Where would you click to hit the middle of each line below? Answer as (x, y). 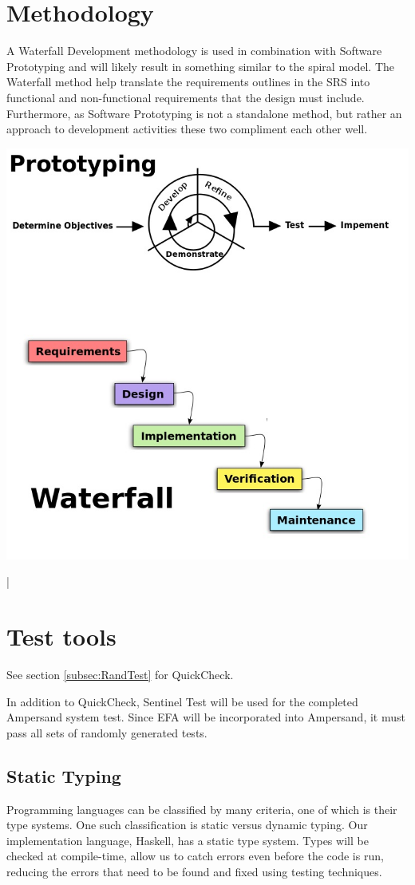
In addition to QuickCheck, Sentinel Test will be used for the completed (182, 701)
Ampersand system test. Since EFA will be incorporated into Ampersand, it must (206, 717)
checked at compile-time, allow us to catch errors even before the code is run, (195, 856)
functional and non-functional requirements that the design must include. (186, 97)
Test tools (61, 636)
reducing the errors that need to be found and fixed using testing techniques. (194, 872)
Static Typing (64, 775)
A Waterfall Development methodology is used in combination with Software (194, 51)
